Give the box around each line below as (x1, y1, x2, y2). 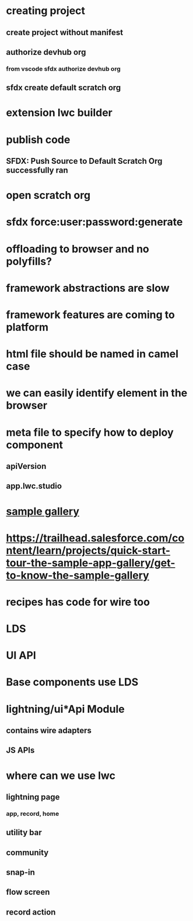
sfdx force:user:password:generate (6, 215, 183, 229)
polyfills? (6, 254, 52, 268)
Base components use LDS (6, 675, 139, 689)
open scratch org (6, 189, 91, 202)
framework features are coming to (6, 308, 175, 321)
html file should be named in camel (6, 347, 179, 361)
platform (6, 320, 48, 334)
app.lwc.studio (6, 481, 62, 491)
